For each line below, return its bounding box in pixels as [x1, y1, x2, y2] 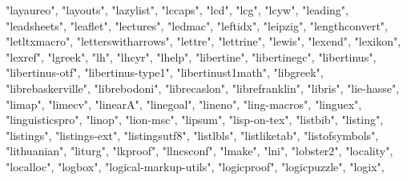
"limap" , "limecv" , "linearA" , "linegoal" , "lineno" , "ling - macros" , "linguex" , [6, 95, 362, 112]
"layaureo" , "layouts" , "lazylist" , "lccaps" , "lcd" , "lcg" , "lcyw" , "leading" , [6, 2, 349, 18]
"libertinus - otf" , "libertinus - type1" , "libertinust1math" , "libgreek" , [6, 64, 324, 81]
